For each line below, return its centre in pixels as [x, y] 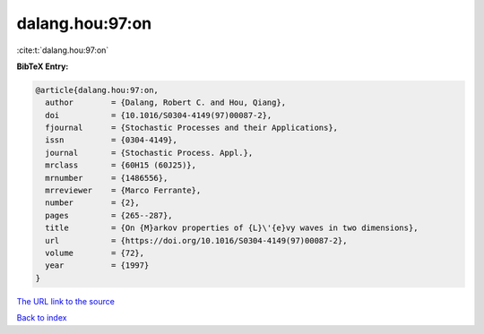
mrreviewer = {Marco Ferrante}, [123, 191]
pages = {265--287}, [109, 215]
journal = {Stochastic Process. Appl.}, [149, 153]
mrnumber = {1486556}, [107, 178]
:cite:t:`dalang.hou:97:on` [63, 50]
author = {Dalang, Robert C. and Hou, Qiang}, [166, 103]
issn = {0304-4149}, [112, 140]
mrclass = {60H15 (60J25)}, [121, 165]
